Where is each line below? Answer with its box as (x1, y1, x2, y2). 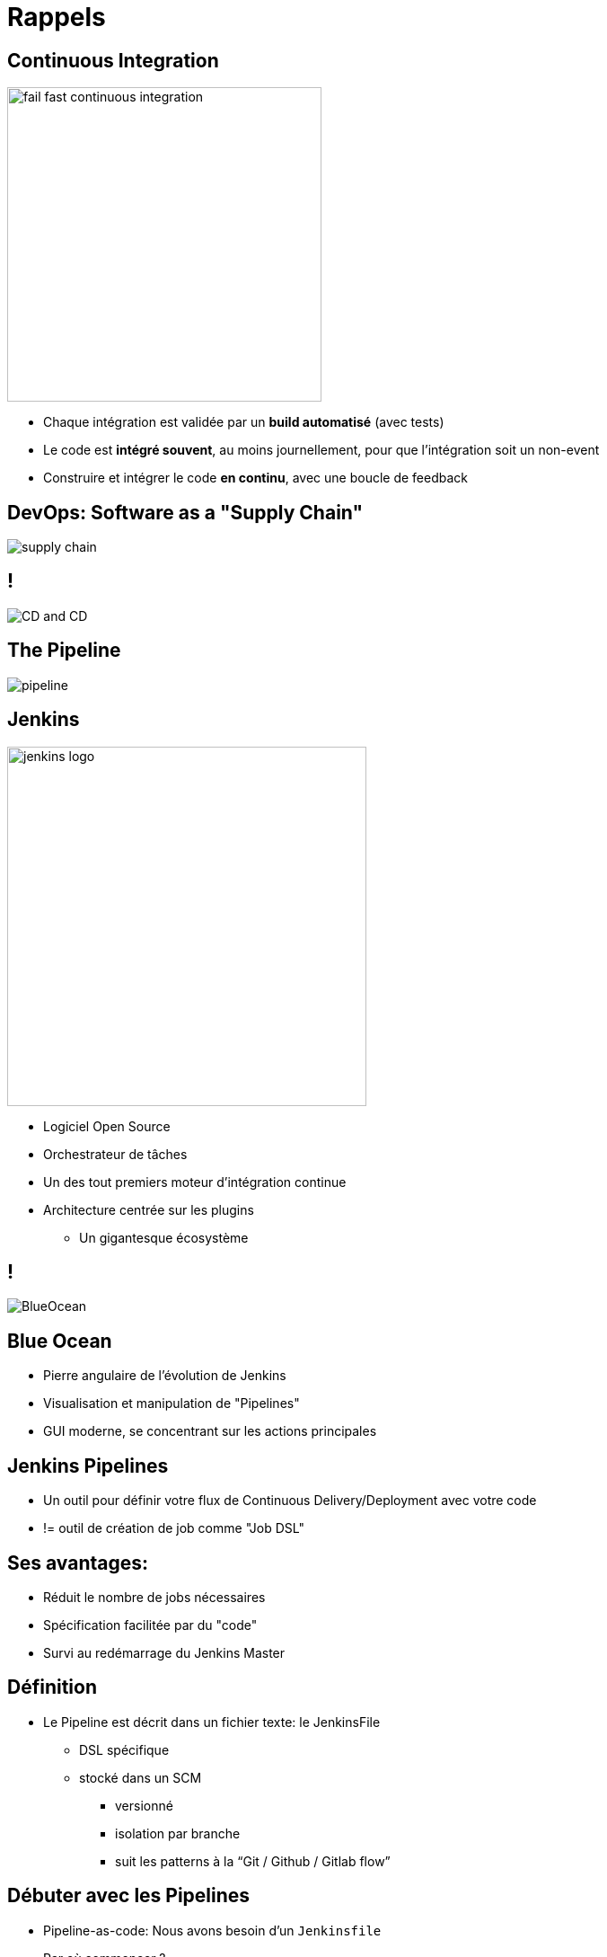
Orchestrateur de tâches (43, 1146, 188, 1162)
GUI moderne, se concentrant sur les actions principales (43, 1423, 377, 1439)
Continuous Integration (7, 49, 219, 72)
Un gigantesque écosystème (79, 1229, 249, 1245)
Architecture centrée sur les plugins (43, 1201, 254, 1218)
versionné (115, 1797, 173, 1813)
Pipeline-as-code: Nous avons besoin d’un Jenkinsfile (43, 1922, 382, 1938)
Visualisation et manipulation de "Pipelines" (43, 1395, 300, 1412)
